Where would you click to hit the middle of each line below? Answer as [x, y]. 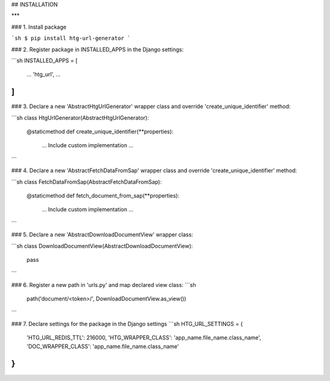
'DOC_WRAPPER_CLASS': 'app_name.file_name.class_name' [103, 346]
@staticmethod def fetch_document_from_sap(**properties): [103, 195]
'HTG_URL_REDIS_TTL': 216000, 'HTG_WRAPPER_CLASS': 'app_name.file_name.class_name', [144, 338]
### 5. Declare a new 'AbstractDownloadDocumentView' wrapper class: [102, 234]
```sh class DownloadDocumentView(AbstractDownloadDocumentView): [102, 246]
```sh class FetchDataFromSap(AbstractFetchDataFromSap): [86, 182]
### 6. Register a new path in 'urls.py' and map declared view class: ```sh [104, 285]
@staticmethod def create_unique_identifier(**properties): [100, 132]
